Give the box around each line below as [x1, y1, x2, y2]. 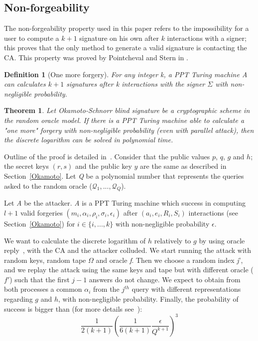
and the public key [75, 161, 132, 171]
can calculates [4, 79, 46, 89]
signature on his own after [79, 32, 159, 43]
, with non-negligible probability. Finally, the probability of [58, 294, 239, 304]
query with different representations [131, 284, 241, 294]
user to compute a [4, 32, 59, 43]
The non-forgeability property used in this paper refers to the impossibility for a [4, 23, 249, 33]
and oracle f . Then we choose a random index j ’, [96, 254, 243, 265]
